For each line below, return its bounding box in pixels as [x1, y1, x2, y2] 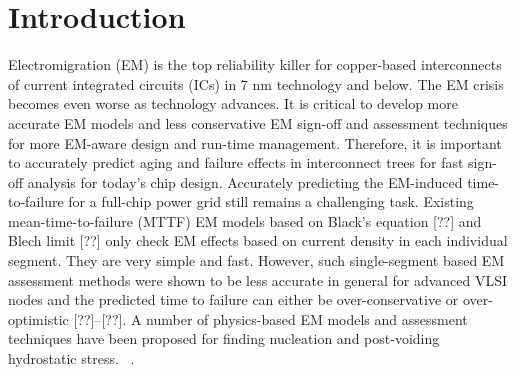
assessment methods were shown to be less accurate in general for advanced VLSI [8, 269, 508, 290]
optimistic [8, 308, 69, 329]
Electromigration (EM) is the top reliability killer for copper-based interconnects [8, 54, 502, 75]
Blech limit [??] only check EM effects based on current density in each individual [8, 230, 508, 251]
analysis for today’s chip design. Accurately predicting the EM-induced [27, 171, 463, 192]
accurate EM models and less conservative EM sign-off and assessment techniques [8, 112, 508, 133]
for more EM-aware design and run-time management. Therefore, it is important [8, 132, 502, 153]
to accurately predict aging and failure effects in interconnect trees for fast [8, 152, 464, 173]
